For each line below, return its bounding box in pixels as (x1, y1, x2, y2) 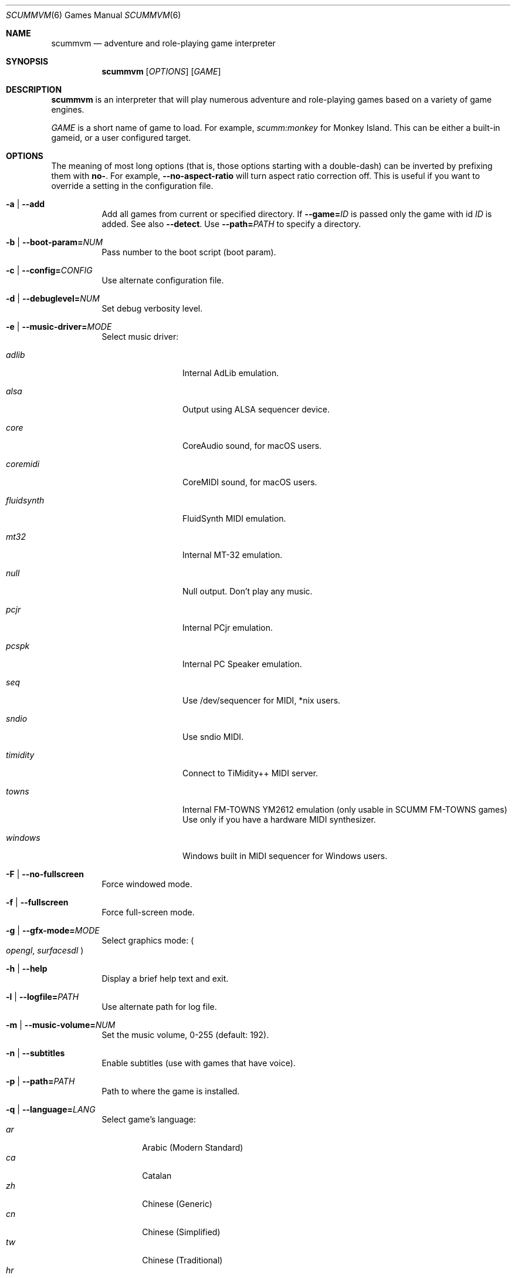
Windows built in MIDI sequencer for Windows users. (182, 851, 388, 861)
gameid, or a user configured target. (51, 133, 191, 143)
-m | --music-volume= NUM (6, 1020, 116, 1030)
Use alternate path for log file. (101, 1002, 217, 1012)
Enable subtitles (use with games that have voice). (101, 1058, 296, 1068)
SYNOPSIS (6, 56, 49, 66)
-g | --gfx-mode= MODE (6, 925, 100, 935)
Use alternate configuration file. (101, 275, 224, 285)
